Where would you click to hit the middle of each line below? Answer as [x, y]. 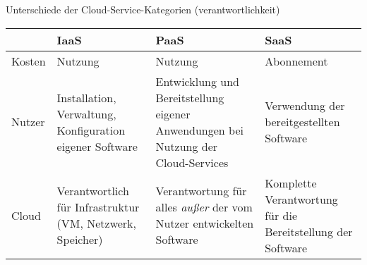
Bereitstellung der [309, 231]
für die [281, 215]
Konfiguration [91, 130]
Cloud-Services [192, 162]
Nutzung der [187, 146]
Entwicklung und [197, 81]
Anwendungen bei [199, 130]
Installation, [86, 97]
